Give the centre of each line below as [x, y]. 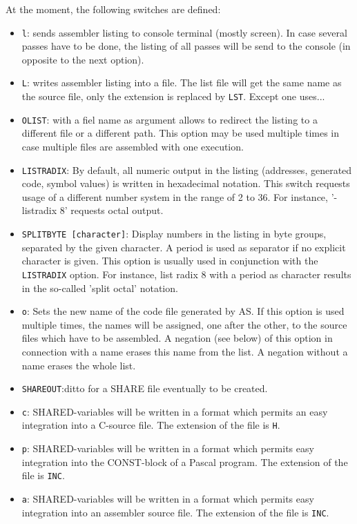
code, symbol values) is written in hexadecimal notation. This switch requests [186, 183]
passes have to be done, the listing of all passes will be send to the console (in [186, 46]
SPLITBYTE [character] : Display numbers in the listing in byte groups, [174, 234]
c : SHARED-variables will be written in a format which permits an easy [175, 411]
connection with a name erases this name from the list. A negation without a [185, 351]
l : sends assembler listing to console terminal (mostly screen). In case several [184, 32]
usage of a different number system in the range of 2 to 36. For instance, [175, 196]
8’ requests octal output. [112, 210]
